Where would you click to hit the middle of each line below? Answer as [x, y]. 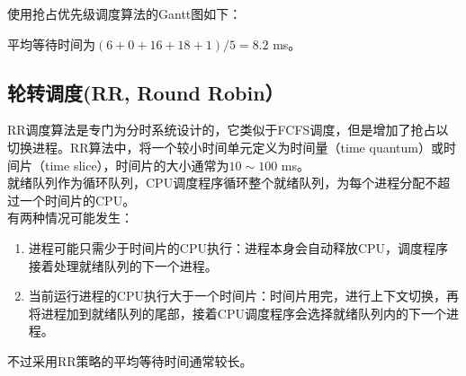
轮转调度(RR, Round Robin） [146, 92]
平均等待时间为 [51, 44]
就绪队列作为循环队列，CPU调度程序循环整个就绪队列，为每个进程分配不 [223, 183]
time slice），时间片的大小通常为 [137, 165]
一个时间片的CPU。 [77, 200]
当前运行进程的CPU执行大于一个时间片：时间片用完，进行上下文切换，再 [243, 296]
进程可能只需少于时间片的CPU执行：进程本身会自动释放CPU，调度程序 [238, 247]
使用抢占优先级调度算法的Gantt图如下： [125, 13]
